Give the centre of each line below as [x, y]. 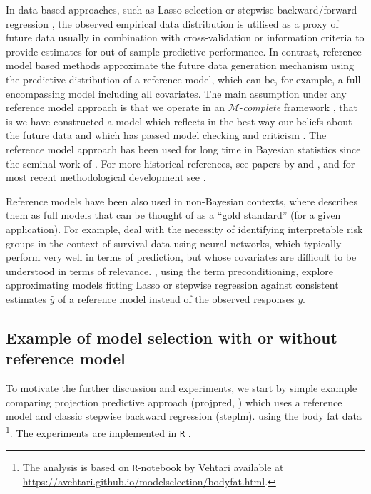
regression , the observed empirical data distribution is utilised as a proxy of [172, 23]
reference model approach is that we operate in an [116, 107]
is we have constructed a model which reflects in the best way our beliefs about [179, 121]
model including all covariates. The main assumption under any [208, 93]
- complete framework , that [298, 107]
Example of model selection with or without [172, 337]
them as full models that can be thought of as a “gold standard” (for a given [173, 215]
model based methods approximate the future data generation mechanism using [180, 65]
